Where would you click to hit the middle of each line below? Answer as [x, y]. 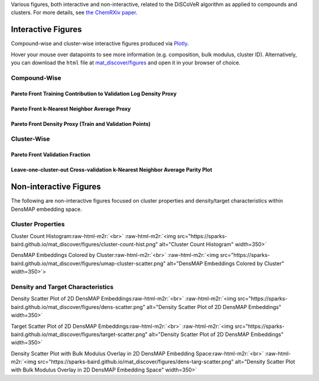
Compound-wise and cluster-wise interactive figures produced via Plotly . [100, 44]
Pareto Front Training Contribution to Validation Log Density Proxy [94, 93]
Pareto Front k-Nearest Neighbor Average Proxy [71, 109]
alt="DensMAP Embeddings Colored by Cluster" [226, 263]
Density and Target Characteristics [62, 286]
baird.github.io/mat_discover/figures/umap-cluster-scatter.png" [88, 263]
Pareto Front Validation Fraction [51, 155]
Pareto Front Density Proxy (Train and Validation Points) [81, 123]
